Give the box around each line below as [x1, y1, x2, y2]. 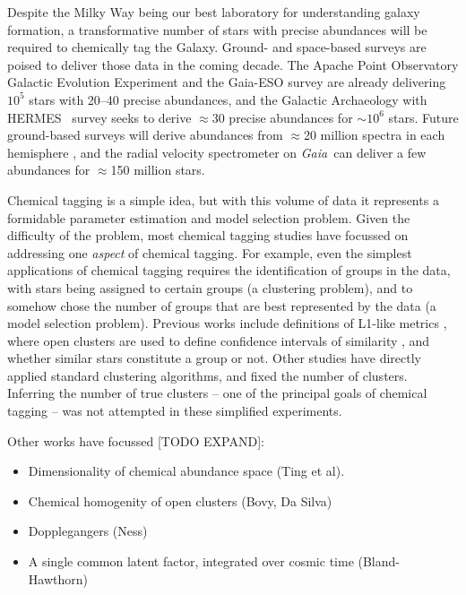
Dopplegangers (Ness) [28, 522, 148, 540]
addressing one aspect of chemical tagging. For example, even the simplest [7, 243, 412, 262]
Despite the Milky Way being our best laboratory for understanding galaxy [7, 3, 420, 21]
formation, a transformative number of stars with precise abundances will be [7, 20, 427, 39]
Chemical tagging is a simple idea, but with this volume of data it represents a [7, 190, 439, 209]
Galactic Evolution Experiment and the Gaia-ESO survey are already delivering [7, 73, 446, 91]
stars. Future [388, 108, 459, 126]
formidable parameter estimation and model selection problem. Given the [7, 208, 410, 227]
